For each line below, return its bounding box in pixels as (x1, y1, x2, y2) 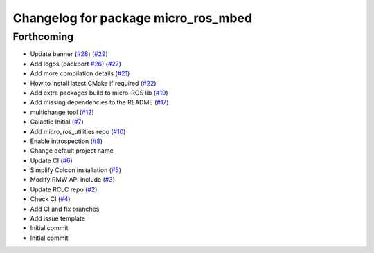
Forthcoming (12, 30, 74, 43)
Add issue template (30, 214, 86, 223)
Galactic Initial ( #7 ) (30, 118, 84, 126)
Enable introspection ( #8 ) (30, 137, 103, 145)
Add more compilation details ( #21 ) (30, 69, 130, 77)
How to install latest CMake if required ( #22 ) (30, 79, 157, 87)
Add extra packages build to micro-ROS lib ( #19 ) (30, 88, 169, 97)
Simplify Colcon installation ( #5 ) (30, 166, 121, 174)
